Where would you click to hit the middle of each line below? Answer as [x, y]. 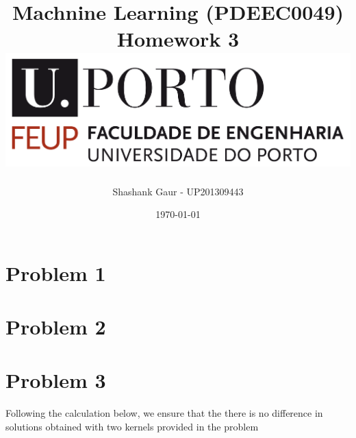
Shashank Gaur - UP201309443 [178, 191]
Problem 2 [56, 327]
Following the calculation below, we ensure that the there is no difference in [164, 413]
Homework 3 [178, 39]
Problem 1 [56, 272]
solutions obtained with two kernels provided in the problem [132, 426]
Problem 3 [56, 380]
